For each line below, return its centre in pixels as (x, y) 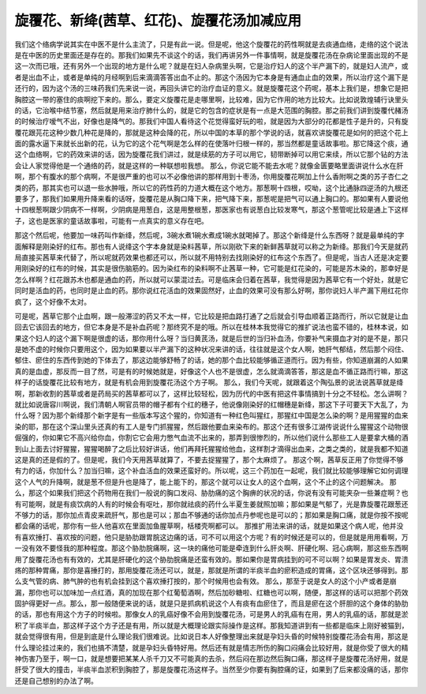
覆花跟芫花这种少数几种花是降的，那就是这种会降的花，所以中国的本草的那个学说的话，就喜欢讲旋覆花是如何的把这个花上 (211, 132)
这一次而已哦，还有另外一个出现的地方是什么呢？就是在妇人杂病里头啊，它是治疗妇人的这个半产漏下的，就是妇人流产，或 (211, 66)
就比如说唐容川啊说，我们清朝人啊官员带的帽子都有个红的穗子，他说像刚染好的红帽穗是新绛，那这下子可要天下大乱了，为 (211, 405)
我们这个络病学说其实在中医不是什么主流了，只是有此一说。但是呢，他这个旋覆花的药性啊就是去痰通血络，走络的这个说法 (211, 44)
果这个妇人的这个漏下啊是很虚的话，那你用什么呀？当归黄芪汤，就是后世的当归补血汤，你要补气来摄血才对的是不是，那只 (211, 338)
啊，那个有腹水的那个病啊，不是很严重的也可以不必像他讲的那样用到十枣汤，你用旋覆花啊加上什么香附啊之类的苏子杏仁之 (211, 177)
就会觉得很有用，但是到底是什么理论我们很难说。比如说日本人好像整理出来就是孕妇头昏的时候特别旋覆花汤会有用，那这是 (211, 636)
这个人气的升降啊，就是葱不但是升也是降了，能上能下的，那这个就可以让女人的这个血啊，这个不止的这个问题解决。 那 (206, 482)
